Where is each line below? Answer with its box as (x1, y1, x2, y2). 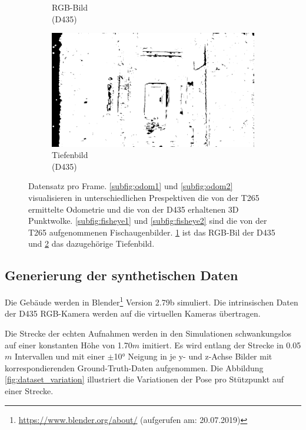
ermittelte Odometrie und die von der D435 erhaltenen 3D (28, 203, 239, 215)
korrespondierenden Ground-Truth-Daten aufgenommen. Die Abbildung (5, 361, 264, 374)
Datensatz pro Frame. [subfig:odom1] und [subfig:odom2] (28, 180, 233, 192)
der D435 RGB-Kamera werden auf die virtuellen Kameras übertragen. (5, 307, 261, 320)
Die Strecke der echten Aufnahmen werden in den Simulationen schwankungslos (5, 327, 292, 340)
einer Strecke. (5, 385, 54, 397)
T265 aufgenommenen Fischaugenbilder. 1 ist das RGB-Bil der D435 (28, 226, 275, 238)
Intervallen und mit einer (14, 350, 105, 362)
